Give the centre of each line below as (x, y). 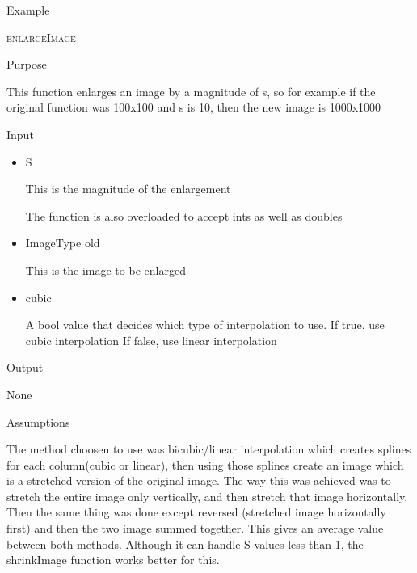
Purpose (27, 64)
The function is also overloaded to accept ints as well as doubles (184, 215)
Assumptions (38, 421)
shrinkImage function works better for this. (113, 560)
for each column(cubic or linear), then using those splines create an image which (205, 464)
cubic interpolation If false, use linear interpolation (151, 340)
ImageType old (63, 243)
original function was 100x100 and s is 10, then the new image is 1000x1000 (194, 107)
